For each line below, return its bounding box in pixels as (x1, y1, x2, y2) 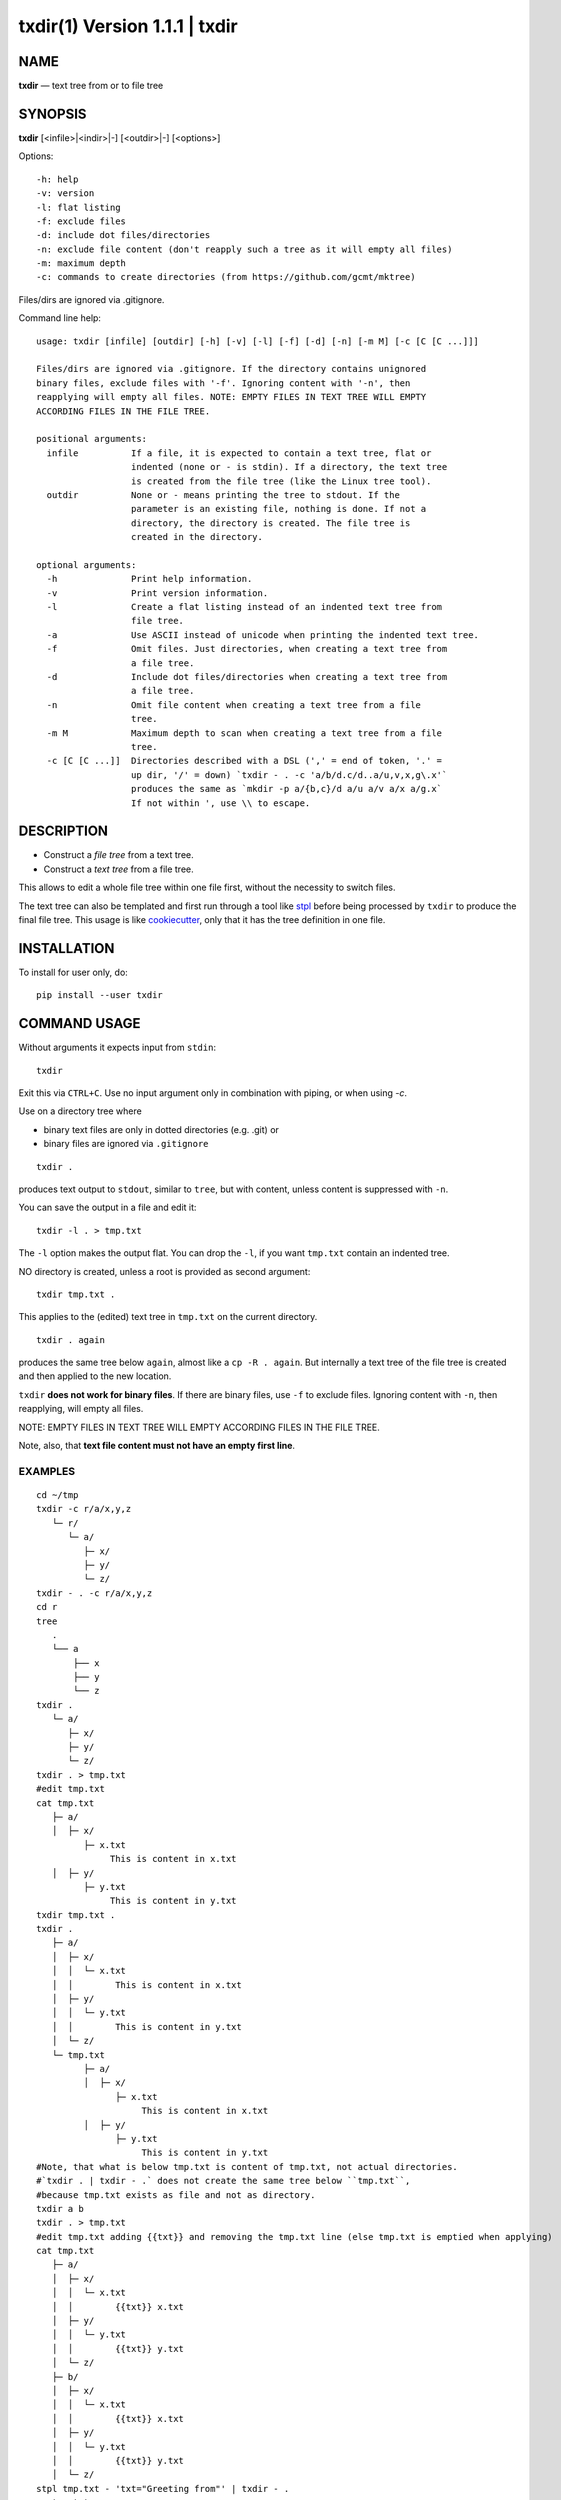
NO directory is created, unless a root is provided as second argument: (18, 1265, 311, 1277)
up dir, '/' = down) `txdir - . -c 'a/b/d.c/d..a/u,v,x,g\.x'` (130, 769, 448, 780)
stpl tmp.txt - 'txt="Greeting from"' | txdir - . (36, 2483, 290, 2494)
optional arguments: (36, 559, 137, 570)
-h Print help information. (46, 573, 253, 585)
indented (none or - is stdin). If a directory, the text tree (130, 461, 448, 473)
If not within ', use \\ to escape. (130, 797, 311, 809)
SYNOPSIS (18, 105, 87, 122)
